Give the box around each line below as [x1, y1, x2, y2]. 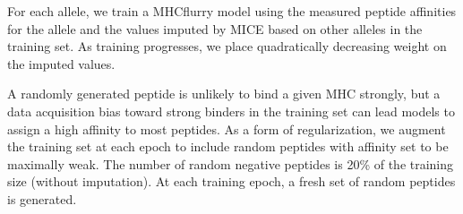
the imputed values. [7, 54, 116, 73]
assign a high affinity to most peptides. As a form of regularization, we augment [7, 119, 446, 138]
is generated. [7, 189, 77, 208]
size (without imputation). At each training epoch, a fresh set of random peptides [7, 172, 456, 191]
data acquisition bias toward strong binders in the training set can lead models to [7, 101, 455, 120]
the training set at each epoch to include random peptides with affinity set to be [7, 137, 449, 156]
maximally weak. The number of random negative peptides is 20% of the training [7, 154, 454, 173]
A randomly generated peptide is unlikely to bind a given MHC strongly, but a [7, 84, 441, 103]
